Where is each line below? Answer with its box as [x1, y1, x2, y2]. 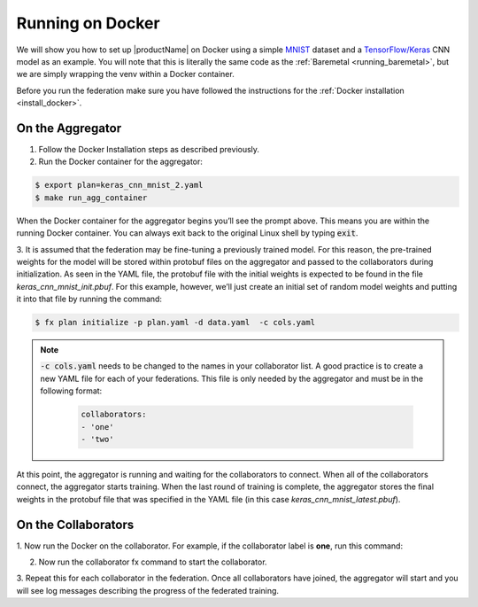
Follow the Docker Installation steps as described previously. [38, 144, 260, 155]
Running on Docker [16, 13, 160, 33]
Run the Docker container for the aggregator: [38, 156, 204, 167]
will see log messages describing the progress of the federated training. [16, 585, 279, 595]
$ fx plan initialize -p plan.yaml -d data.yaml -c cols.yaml [35, 317, 316, 328]
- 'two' [81, 434, 114, 445]
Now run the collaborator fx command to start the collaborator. [38, 556, 267, 567]
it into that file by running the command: [16, 293, 163, 305]
